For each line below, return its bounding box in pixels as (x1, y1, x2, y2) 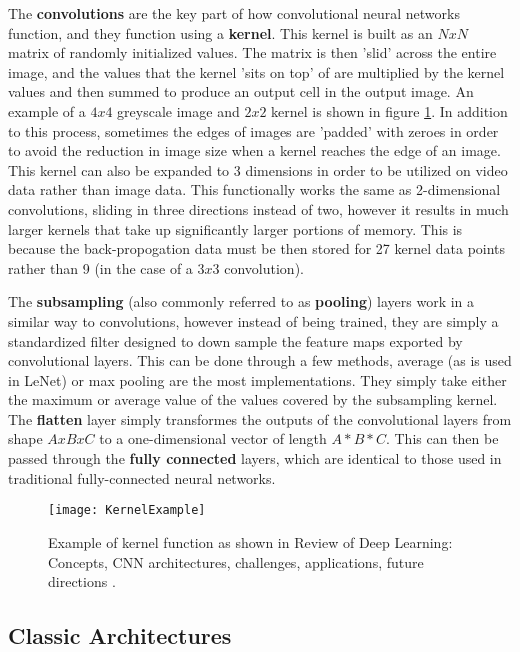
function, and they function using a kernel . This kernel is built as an (8, 22, 433, 43)
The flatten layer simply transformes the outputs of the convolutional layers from (8, 408, 512, 429)
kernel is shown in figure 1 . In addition (271, 100, 508, 121)
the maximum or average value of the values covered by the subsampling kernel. (8, 389, 498, 410)
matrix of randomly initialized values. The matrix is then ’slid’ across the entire (8, 42, 497, 63)
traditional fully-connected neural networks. (8, 467, 276, 488)
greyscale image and (117, 100, 240, 121)
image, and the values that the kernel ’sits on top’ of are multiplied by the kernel (8, 61, 505, 82)
